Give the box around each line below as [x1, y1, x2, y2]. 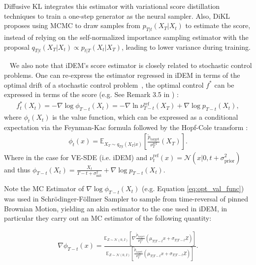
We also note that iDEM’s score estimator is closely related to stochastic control [9, 60, 252, 70]
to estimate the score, [185, 20, 251, 31]
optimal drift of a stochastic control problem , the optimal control [4, 79, 204, 90]
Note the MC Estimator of [4, 183, 84, 194]
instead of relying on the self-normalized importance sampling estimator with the [4, 32, 249, 42]
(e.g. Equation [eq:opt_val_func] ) [142, 183, 244, 194]
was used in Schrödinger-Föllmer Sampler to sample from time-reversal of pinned [4, 194, 248, 204]
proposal [4, 41, 30, 52]
